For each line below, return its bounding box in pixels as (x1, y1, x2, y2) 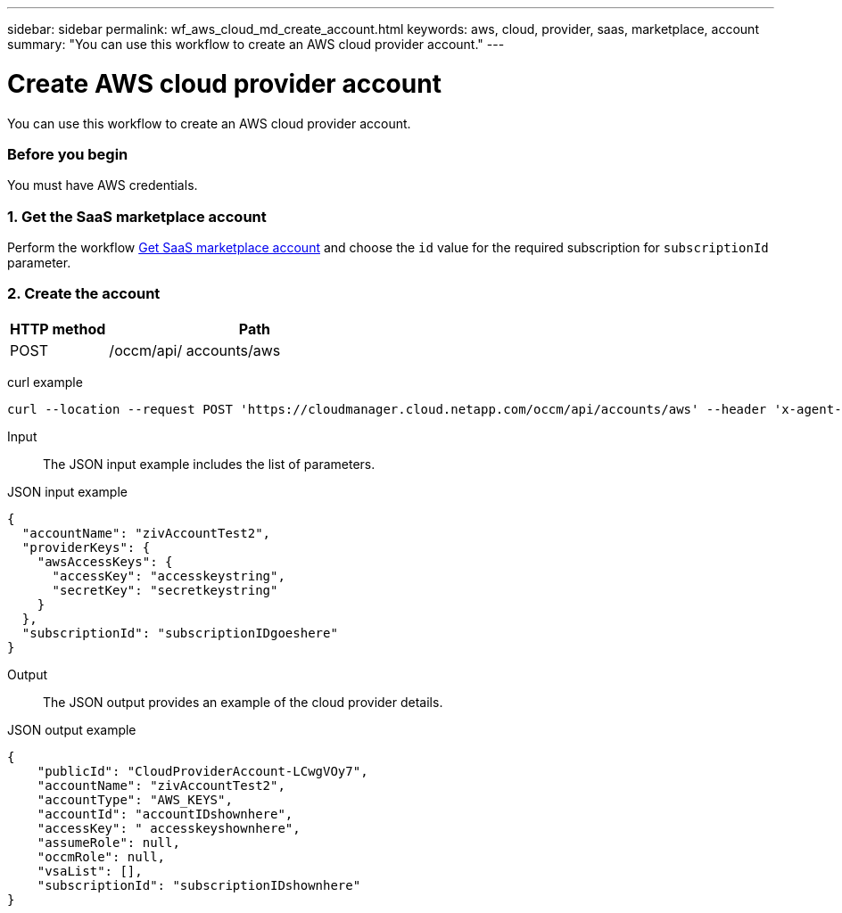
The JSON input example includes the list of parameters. (43, 456, 376, 472)
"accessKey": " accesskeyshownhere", (37, 820, 301, 835)
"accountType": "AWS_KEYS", (37, 792, 233, 807)
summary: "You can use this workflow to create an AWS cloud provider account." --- (7, 37, 505, 52)
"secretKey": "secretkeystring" (52, 582, 278, 597)
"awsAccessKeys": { (37, 554, 173, 569)
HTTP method (10, 319, 106, 338)
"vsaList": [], (37, 863, 143, 878)
